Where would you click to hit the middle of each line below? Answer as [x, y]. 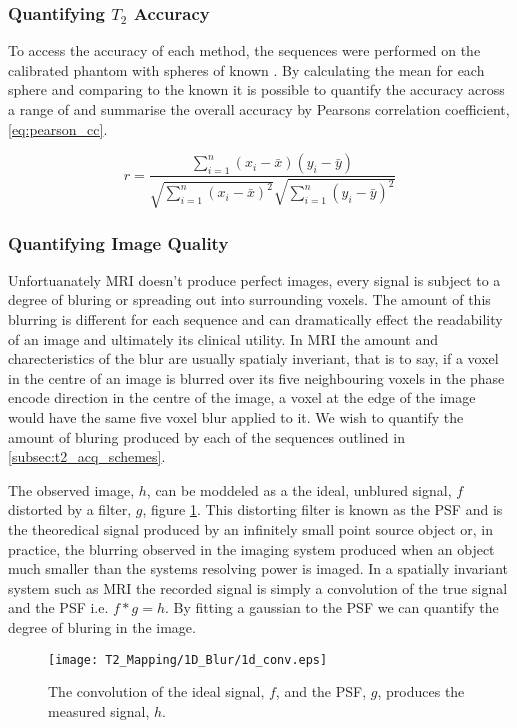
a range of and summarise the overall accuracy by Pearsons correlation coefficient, [259, 109]
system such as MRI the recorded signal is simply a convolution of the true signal [258, 587]
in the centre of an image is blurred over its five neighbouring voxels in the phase [256, 377]
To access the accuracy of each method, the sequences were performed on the [244, 50]
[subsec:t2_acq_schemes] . [87, 456]
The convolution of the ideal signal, [156, 691]
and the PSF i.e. [58, 607]
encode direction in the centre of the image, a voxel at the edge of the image [242, 397]
